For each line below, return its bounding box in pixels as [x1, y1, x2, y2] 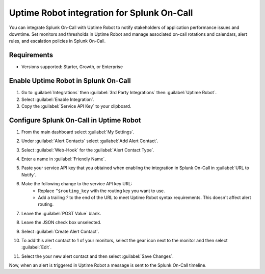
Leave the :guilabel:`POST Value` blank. [21, 210, 102, 216]
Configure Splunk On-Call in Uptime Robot [9, 116, 141, 125]
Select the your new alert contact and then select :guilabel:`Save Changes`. [21, 253, 174, 259]
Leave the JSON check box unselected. [21, 220, 102, 225]
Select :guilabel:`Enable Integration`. [21, 96, 95, 102]
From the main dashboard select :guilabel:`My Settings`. [21, 129, 134, 135]
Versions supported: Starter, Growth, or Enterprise [21, 64, 123, 70]
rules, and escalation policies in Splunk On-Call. [9, 38, 106, 44]
